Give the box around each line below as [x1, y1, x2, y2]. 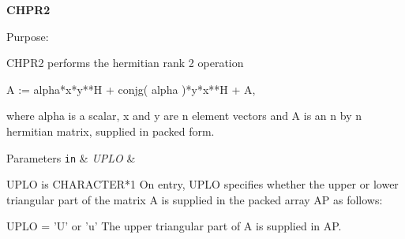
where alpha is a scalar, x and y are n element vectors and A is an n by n [6, 107, 362, 124]
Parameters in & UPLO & [6, 149, 136, 166]
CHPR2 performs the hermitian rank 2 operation [6, 54, 244, 71]
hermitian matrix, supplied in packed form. [6, 122, 215, 139]
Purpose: [6, 28, 49, 44]
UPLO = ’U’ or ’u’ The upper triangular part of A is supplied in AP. [6, 218, 342, 234]
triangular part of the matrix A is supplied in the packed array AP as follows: [6, 191, 383, 207]
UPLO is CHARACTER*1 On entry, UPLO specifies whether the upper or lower [6, 176, 399, 192]
